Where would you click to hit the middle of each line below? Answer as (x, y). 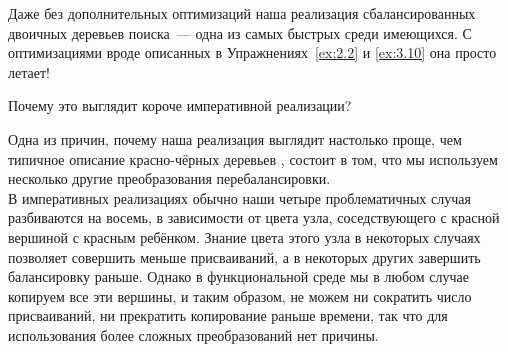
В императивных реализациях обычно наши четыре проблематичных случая (239, 197)
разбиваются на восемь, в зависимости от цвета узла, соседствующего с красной (254, 217)
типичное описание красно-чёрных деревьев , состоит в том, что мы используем (253, 158)
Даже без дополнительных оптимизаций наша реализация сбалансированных (242, 13)
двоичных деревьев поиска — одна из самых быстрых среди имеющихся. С (240, 32)
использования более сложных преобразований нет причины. (193, 334)
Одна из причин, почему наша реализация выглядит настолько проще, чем (235, 138)
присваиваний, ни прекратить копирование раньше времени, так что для (228, 315)
